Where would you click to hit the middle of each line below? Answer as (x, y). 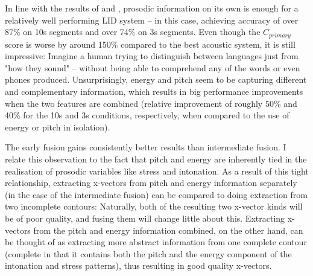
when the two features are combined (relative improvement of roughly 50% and (151, 103)
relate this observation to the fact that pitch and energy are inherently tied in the (156, 159)
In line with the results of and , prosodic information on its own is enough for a (152, 8)
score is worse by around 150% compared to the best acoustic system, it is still (150, 44)
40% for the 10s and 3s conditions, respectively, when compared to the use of (147, 115)
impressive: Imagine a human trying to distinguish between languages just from (152, 56)
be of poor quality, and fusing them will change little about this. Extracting (145, 218)
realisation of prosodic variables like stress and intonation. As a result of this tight (157, 171)
